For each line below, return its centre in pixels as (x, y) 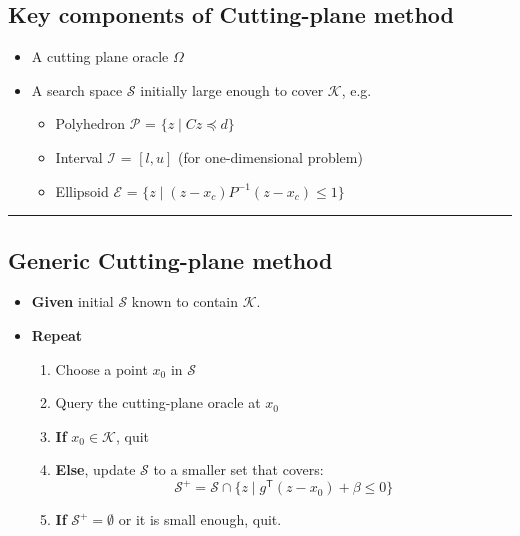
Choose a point (101, 368)
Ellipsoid (82, 190)
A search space (77, 89)
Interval (79, 156)
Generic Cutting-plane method (170, 259)
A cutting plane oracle (100, 56)
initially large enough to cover (232, 89)
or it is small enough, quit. (200, 519)
